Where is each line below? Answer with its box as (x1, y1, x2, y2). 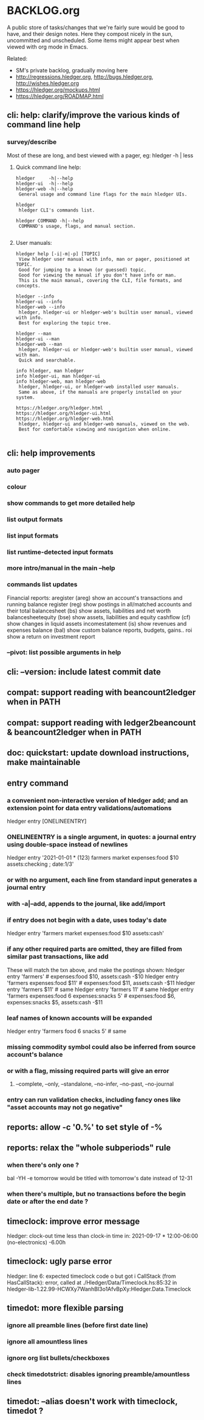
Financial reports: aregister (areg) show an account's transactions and (7, 594, 183, 602)
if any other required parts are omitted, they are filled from (7, 945, 183, 953)
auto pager (7, 466, 40, 475)
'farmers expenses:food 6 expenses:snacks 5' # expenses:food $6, (7, 992, 175, 1000)
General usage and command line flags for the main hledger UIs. (18, 191, 188, 197)
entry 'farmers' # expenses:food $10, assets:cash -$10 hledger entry (7, 973, 179, 980)
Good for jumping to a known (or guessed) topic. (18, 267, 147, 273)
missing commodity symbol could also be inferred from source (7, 1043, 196, 1051)
